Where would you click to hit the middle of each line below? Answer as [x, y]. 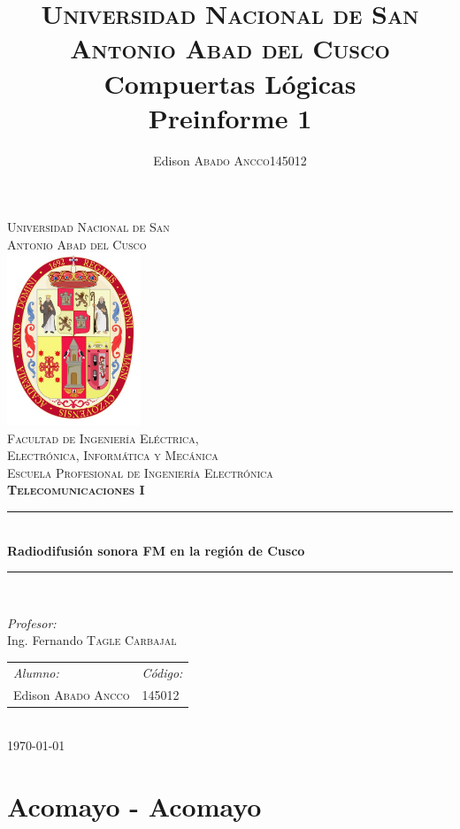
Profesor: [32, 622]
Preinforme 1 [230, 117]
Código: [162, 672]
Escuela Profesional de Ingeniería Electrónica [140, 472]
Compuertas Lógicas [230, 83]
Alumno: [36, 672]
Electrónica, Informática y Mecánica [113, 455]
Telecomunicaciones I [76, 490]
